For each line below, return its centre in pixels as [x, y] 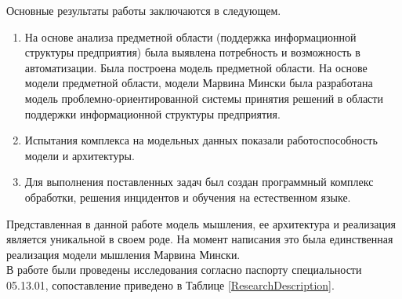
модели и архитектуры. [80, 155]
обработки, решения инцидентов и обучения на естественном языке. [188, 197]
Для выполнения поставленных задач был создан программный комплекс [199, 182]
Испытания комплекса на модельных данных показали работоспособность [201, 140]
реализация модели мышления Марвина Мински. [123, 254]
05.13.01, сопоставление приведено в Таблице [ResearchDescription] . [170, 284]
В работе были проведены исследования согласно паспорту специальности [184, 270]
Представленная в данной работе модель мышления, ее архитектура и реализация [201, 223]
